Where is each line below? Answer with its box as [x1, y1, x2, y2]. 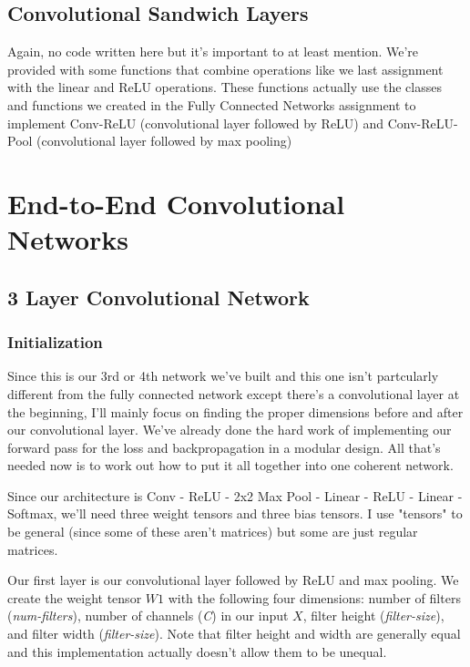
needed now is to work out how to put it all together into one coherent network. [7, 456, 454, 475]
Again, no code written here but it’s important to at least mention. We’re [7, 42, 419, 61]
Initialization [7, 331, 103, 354]
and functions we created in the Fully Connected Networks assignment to [7, 95, 416, 114]
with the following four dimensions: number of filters [168, 588, 461, 607]
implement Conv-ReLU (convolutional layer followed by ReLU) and [7, 113, 384, 132]
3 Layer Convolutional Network [7, 282, 310, 311]
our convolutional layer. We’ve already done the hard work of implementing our [7, 420, 452, 439]
